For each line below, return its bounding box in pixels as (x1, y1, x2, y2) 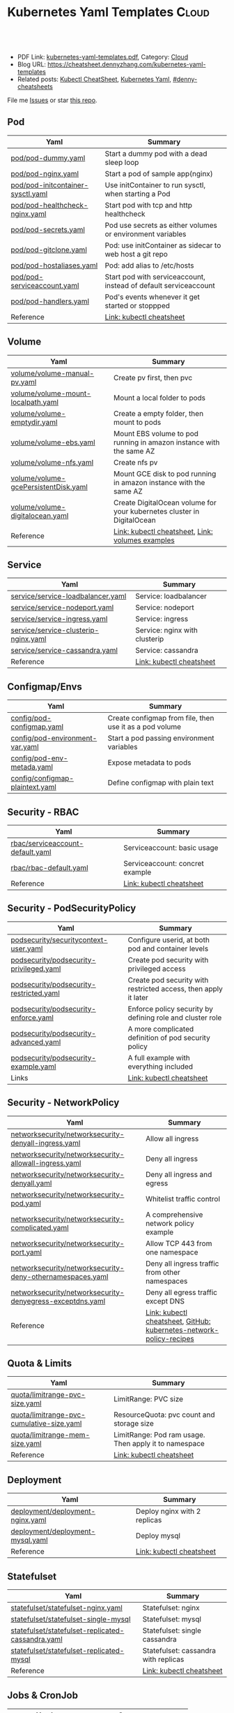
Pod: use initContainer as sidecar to (104, 240, 221, 250)
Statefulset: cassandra (142, 1646, 216, 1656)
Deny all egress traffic (145, 1287, 218, 1297)
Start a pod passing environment (107, 733, 214, 743)
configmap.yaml (10, 722, 64, 732)
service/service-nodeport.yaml (10, 602, 114, 612)
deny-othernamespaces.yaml (10, 1271, 109, 1281)
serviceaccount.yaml (10, 280, 79, 290)
